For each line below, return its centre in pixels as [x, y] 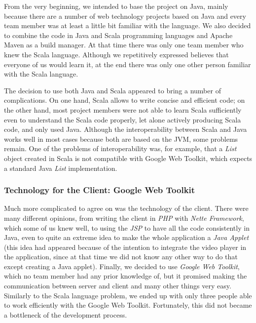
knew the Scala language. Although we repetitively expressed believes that [116, 54]
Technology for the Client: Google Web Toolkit [100, 190]
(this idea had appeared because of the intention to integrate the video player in [125, 247]
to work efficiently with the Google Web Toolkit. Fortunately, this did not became [128, 305]
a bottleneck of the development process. [66, 314]
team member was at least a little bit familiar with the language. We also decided [128, 25]
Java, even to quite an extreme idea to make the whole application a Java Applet [127, 237]
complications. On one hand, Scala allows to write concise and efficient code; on [125, 100]
